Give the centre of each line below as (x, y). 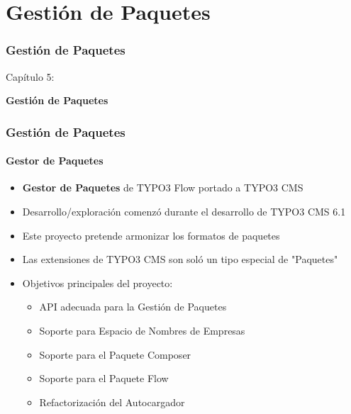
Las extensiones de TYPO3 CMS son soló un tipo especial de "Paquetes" (180, 259)
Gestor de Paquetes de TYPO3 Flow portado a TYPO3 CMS (163, 188)
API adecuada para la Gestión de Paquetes (133, 307)
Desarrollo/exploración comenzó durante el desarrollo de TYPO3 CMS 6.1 (184, 212)
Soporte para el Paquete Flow (104, 378)
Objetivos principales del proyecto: (97, 282)
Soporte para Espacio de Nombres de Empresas (142, 330)
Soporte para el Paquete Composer (115, 354)
